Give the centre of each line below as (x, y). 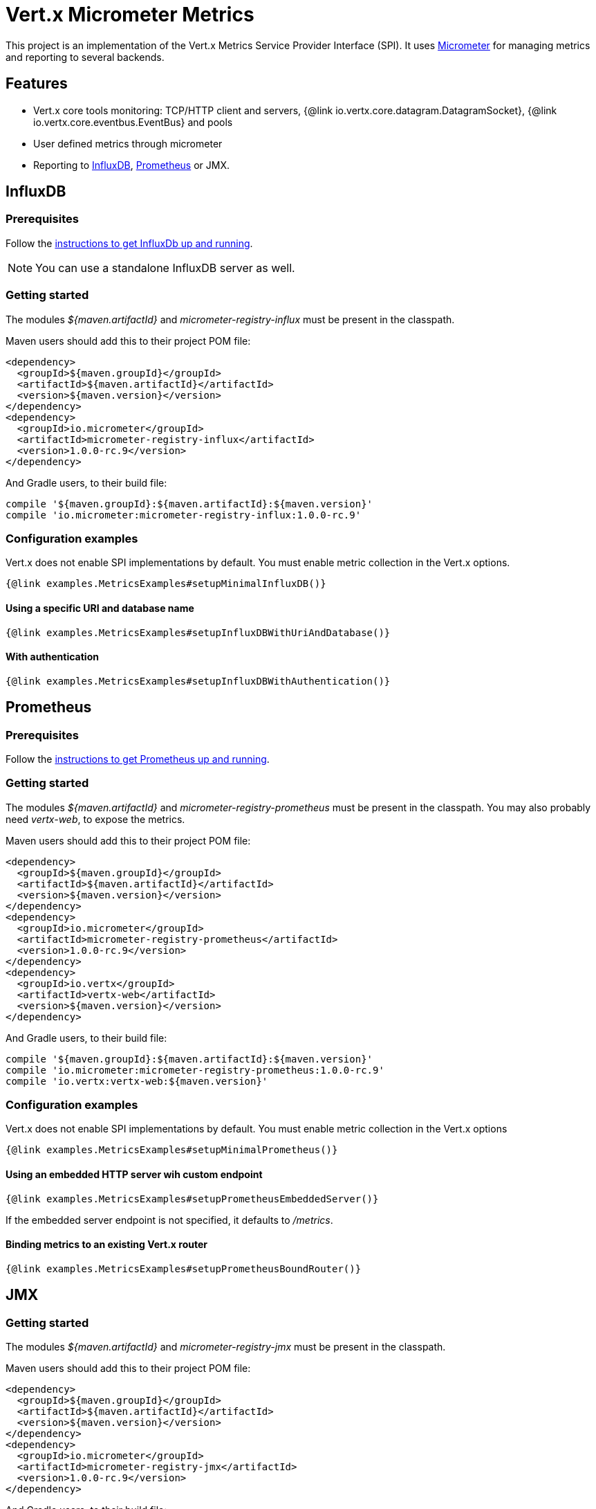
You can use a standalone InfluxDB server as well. (165, 268)
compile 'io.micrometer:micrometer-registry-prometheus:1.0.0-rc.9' (195, 1070)
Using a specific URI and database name (100, 608)
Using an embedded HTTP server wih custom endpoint (134, 1175)
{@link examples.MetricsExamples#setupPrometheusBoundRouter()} (184, 1268)
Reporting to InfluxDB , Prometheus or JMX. (132, 165)
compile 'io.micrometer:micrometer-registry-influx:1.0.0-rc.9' (184, 515)
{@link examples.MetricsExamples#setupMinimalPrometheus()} (172, 1150)
